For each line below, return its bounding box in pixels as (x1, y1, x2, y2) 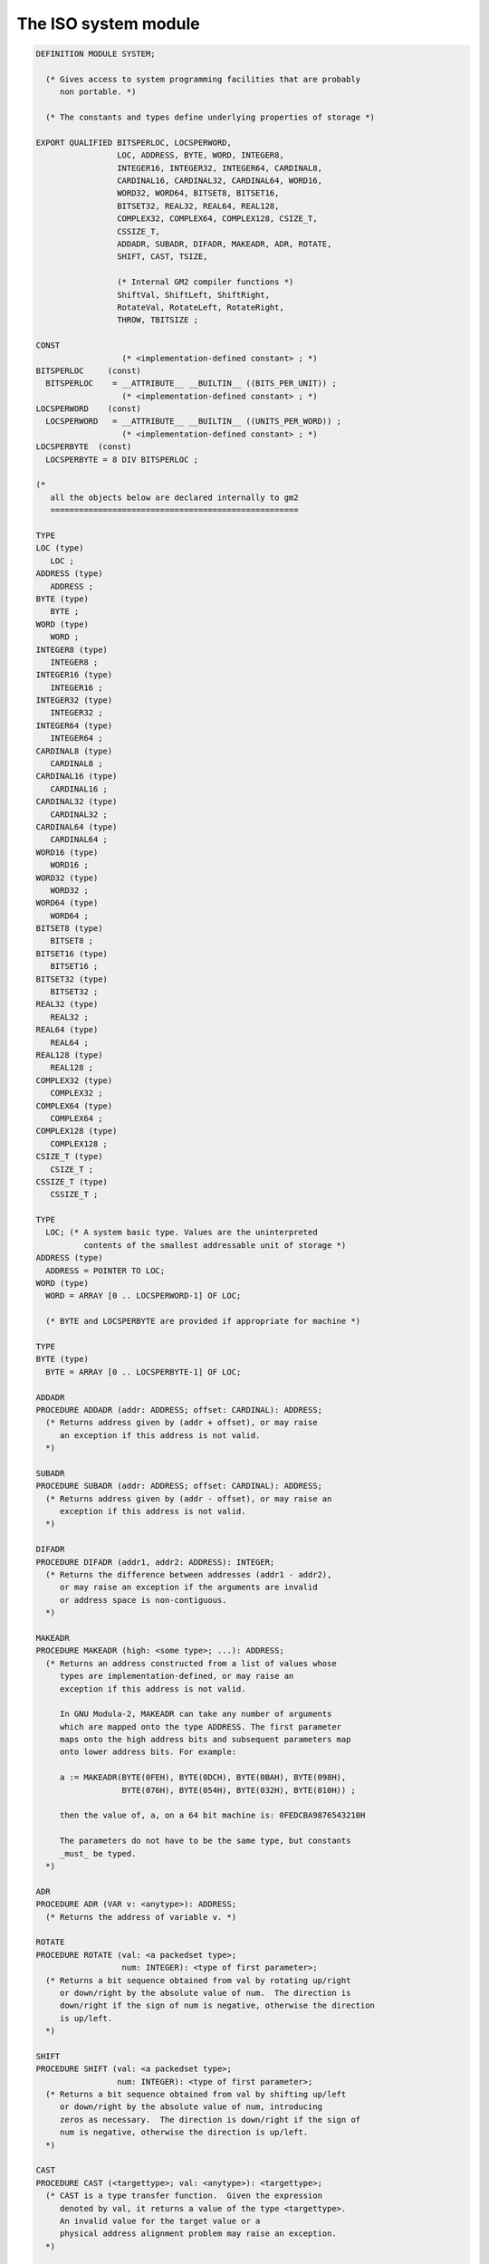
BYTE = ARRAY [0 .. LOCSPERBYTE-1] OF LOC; (45, 1367, 242, 1377)
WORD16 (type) (35, 847, 99, 858)
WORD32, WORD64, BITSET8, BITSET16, (116, 188, 280, 198)
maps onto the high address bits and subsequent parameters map (59, 1734, 351, 1745)
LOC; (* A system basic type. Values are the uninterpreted (45, 1227, 318, 1238)
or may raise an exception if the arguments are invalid (59, 1582, 318, 1593)
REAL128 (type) (35, 1050, 103, 1060)
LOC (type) (35, 543, 84, 553)
